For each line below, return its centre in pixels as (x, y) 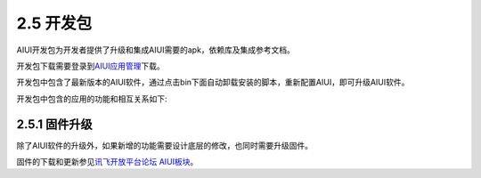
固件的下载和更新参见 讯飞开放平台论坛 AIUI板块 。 (107, 162)
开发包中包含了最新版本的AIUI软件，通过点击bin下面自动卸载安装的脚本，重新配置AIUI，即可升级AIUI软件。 (213, 82)
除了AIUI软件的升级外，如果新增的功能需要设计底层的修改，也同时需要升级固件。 (165, 145)
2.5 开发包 (54, 23)
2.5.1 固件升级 (54, 124)
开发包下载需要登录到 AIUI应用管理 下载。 (90, 66)
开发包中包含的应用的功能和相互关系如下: (92, 99)
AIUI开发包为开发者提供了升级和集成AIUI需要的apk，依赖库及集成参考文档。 (156, 50)
